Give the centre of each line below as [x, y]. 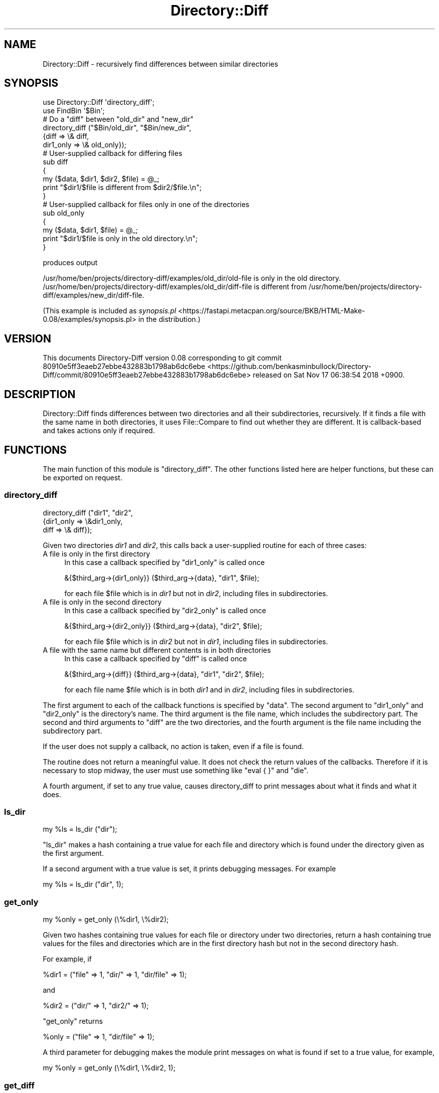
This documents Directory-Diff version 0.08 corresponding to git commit [162, 358]
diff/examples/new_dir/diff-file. [93, 295]
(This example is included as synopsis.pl [109, 311]
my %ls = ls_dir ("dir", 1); [83, 884]
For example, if [67, 959]
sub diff [55, 162]
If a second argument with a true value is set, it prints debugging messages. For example [189, 869]
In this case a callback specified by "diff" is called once [156, 658]
